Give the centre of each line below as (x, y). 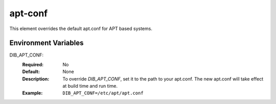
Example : (32, 93)
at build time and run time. (90, 86)
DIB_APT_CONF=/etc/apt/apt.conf (103, 93)
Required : (33, 64)
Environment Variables (47, 43)
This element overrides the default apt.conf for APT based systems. (81, 29)
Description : (36, 79)
